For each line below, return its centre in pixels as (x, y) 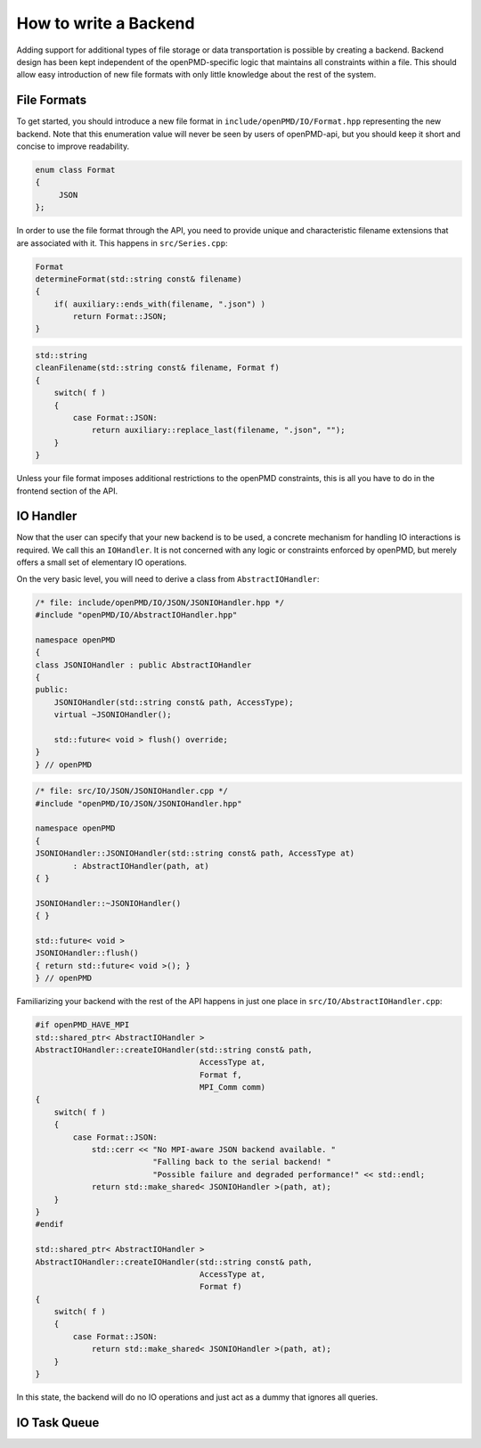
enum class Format (75, 170)
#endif (49, 1224)
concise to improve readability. (73, 146)
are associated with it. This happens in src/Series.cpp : (122, 243)
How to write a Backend (106, 23)
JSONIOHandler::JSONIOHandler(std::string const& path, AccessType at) (195, 854)
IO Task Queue (58, 1423)
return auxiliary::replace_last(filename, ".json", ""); (218, 430)
